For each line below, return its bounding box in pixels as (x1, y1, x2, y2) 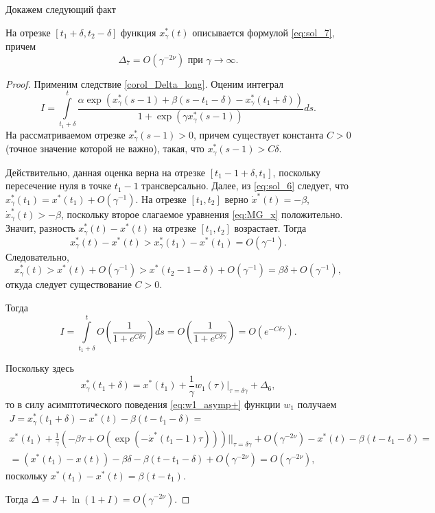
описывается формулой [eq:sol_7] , (192, 25, 335, 39)
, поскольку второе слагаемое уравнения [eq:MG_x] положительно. (60, 206, 343, 221)
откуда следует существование (5, 277, 132, 291)
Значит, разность (5, 221, 75, 235)
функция (121, 25, 156, 39)
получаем (297, 396, 337, 411)
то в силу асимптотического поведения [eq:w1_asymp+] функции (5, 396, 281, 411)
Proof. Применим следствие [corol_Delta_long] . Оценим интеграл (5, 76, 283, 91)
